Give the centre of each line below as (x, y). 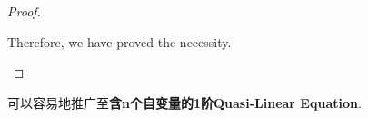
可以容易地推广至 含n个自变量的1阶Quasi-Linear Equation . (184, 102)
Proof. (24, 11)
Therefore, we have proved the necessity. (119, 41)
